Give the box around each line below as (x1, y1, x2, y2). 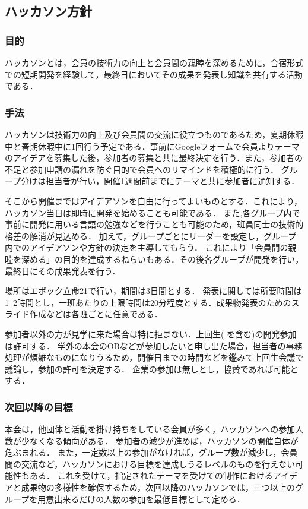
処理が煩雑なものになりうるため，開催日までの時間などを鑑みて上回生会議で (5, 351, 304, 363)
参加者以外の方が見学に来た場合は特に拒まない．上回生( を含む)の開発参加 (5, 327, 297, 340)
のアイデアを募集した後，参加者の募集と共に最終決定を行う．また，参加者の (5, 151, 303, 164)
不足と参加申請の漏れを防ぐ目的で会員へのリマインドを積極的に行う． (5, 163, 278, 175)
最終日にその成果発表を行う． (5, 264, 120, 277)
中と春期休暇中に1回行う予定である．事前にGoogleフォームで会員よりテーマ (5, 140, 300, 152)
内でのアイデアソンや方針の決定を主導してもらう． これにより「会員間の (5, 241, 288, 254)
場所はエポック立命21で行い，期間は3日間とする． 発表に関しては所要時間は (5, 284, 302, 297)
